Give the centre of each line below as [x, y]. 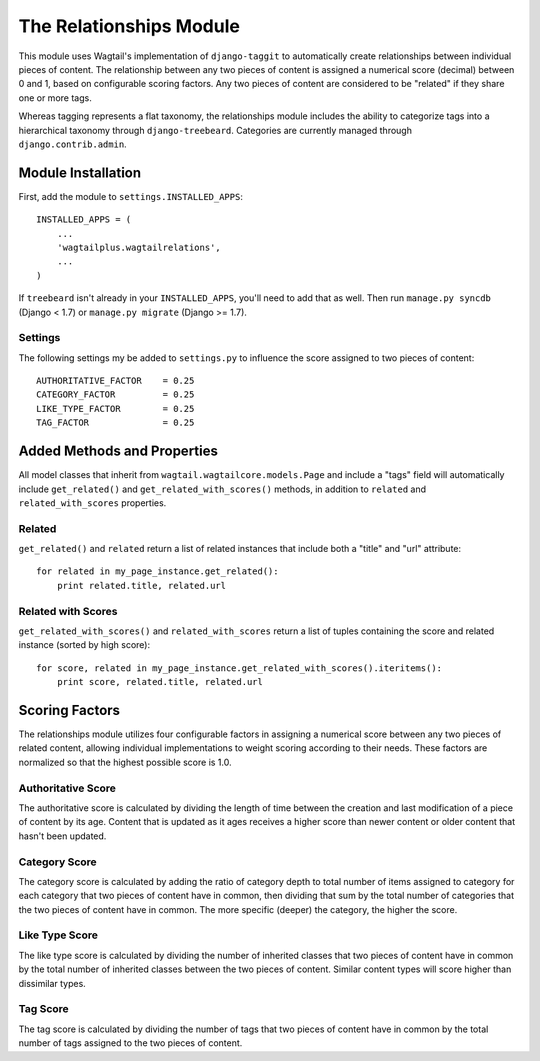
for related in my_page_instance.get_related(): [157, 571]
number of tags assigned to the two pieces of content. [130, 1043]
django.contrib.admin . [72, 144]
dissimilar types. [52, 983]
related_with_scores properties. [92, 502]
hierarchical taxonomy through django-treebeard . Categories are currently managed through [215, 130]
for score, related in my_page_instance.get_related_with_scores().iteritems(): [239, 668]
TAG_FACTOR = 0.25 [115, 423]
